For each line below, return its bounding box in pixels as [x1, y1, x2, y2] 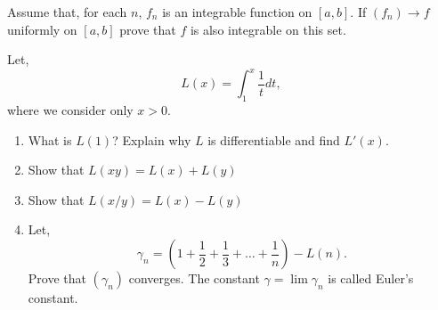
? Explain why [112, 130, 191, 149]
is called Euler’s [328, 269, 414, 288]
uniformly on [7, 20, 77, 38]
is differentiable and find [207, 130, 340, 149]
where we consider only [7, 101, 134, 119]
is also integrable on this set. [190, 20, 346, 38]
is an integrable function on [162, 3, 312, 20]
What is [28, 130, 72, 149]
